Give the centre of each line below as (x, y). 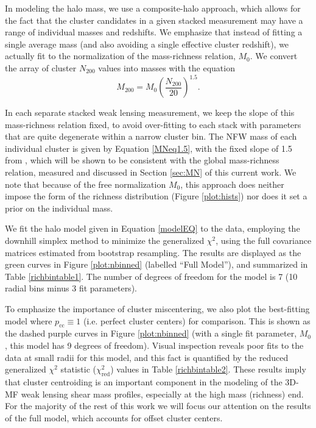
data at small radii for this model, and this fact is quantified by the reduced (147, 357)
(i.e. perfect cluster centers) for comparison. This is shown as (197, 320)
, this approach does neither (232, 184)
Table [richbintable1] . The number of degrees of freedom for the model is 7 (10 (151, 276)
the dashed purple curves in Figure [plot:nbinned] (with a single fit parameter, (151, 333)
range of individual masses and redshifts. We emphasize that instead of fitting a (154, 32)
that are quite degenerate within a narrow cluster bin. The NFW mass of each (151, 136)
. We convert (274, 56)
